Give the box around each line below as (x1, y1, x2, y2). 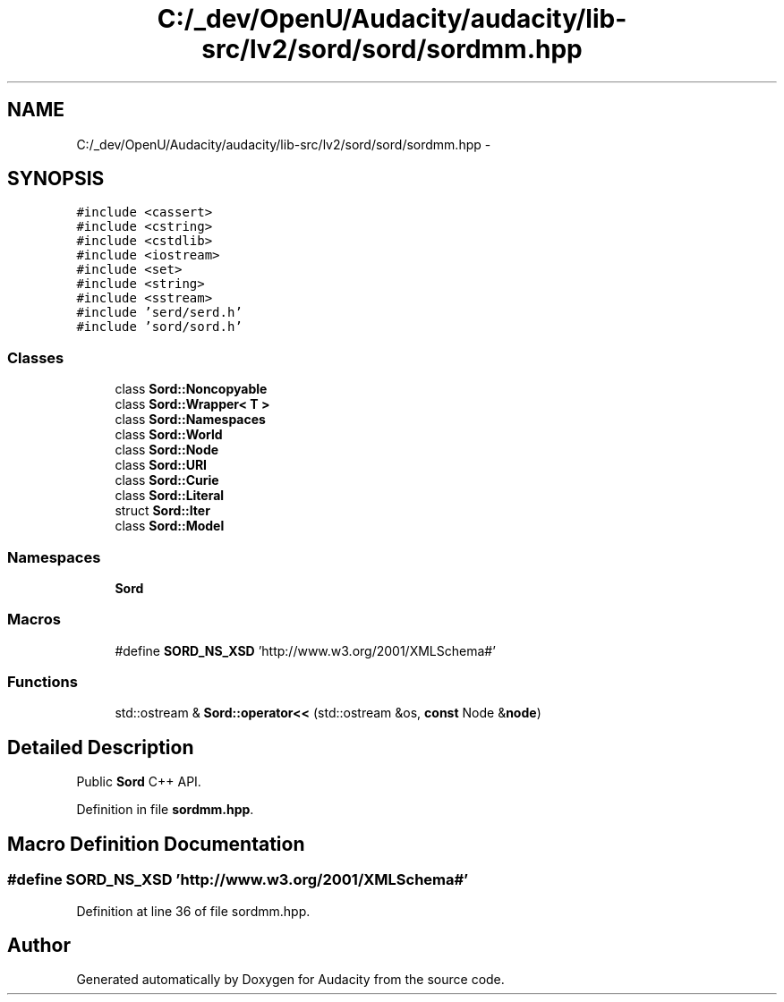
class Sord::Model (115, 518, 225, 534)
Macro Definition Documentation (7, 832, 305, 855)
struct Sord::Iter (115, 503, 210, 519)
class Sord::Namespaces (115, 412, 266, 428)
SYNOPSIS (7, 167, 105, 191)
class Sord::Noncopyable (115, 381, 268, 397)
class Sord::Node (115, 442, 219, 458)
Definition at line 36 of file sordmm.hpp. (76, 903, 311, 919)
